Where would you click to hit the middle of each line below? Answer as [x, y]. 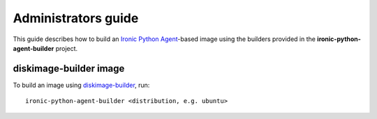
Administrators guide [76, 18]
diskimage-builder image [69, 69]
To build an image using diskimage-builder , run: [81, 85]
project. [67, 48]
